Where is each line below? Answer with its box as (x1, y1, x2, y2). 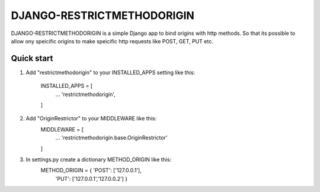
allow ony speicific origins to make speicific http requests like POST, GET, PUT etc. (11, 37, 213, 44)
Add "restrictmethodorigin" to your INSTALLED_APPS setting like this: (25, 69, 196, 76)
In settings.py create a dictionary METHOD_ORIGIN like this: (25, 156, 172, 163)
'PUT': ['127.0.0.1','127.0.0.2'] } (55, 175, 127, 182)
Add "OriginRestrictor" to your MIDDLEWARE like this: (25, 115, 157, 122)
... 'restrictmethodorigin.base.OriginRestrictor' (55, 134, 168, 142)
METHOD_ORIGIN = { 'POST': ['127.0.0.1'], (40, 167, 142, 174)
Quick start (11, 53, 53, 63)
